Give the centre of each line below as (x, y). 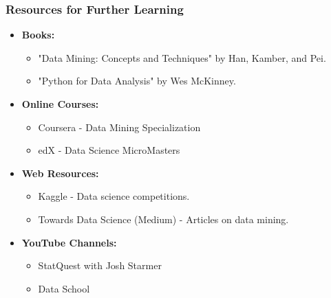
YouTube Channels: (69, 242)
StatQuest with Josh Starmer (100, 265)
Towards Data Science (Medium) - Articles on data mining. (163, 219)
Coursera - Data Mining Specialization (119, 127)
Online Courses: (60, 104)
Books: (38, 35)
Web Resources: (60, 173)
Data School (64, 288)
